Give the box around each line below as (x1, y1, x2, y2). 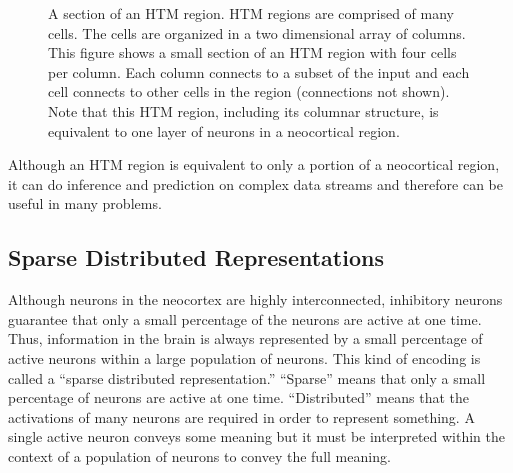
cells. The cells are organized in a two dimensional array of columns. (48, 22, 466, 43)
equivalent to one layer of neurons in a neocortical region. (48, 120, 400, 141)
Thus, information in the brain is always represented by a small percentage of (8, 328, 483, 349)
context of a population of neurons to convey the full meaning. (8, 445, 391, 466)
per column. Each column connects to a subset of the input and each (48, 61, 470, 82)
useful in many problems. (8, 193, 162, 214)
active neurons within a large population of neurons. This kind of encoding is (8, 347, 481, 368)
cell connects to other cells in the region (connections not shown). (48, 81, 450, 102)
